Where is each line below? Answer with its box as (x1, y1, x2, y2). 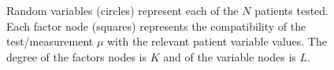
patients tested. (254, 2, 329, 18)
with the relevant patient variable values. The (107, 33, 327, 50)
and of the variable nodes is (163, 48, 296, 64)
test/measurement (6, 33, 94, 50)
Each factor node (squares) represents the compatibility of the (6, 17, 306, 34)
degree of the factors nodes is (6, 48, 147, 64)
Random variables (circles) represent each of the (6, 2, 239, 18)
